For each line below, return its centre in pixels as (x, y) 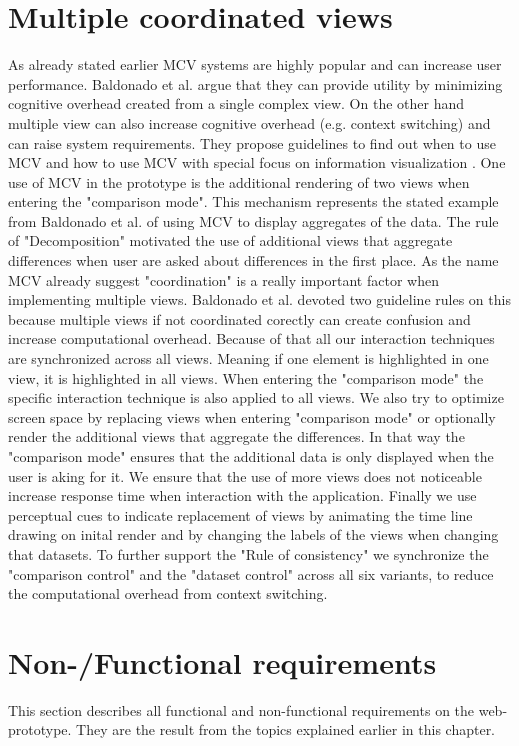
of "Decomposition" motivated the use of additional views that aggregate (230, 240)
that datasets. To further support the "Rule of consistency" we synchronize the (248, 553)
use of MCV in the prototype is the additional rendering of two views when (239, 181)
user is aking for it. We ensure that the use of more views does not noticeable (245, 475)
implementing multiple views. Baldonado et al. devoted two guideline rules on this (259, 299)
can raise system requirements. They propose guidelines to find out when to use (252, 142)
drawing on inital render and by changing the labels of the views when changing (253, 534)
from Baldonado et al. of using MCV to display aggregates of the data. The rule (253, 220)
